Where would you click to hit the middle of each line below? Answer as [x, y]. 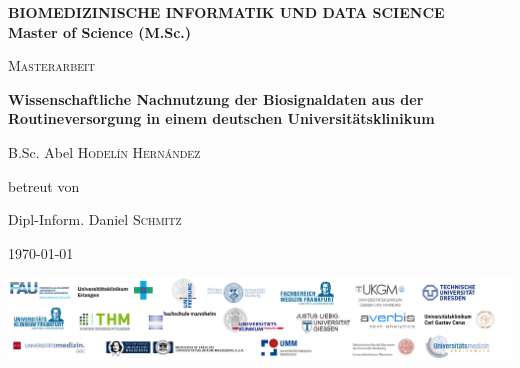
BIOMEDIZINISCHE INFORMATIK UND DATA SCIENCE [226, 12]
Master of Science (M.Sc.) [100, 31]
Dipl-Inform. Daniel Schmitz [95, 219]
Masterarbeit [51, 65]
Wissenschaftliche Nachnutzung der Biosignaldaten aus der [216, 98]
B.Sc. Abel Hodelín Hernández [104, 151]
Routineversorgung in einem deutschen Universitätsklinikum [221, 118]
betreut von [44, 185]
